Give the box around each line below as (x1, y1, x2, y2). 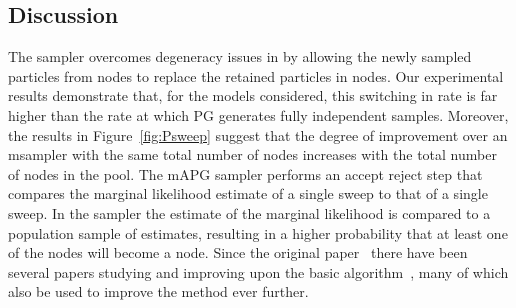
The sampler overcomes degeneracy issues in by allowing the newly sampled (8, 46, 472, 67)
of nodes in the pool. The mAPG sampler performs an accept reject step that (8, 163, 483, 184)
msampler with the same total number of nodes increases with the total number (8, 144, 497, 165)
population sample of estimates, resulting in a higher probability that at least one (8, 222, 508, 243)
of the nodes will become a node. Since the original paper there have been (8, 242, 468, 263)
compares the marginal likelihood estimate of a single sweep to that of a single (8, 183, 488, 204)
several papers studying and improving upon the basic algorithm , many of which (8, 261, 509, 282)
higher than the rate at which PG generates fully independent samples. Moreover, (8, 104, 509, 125)
